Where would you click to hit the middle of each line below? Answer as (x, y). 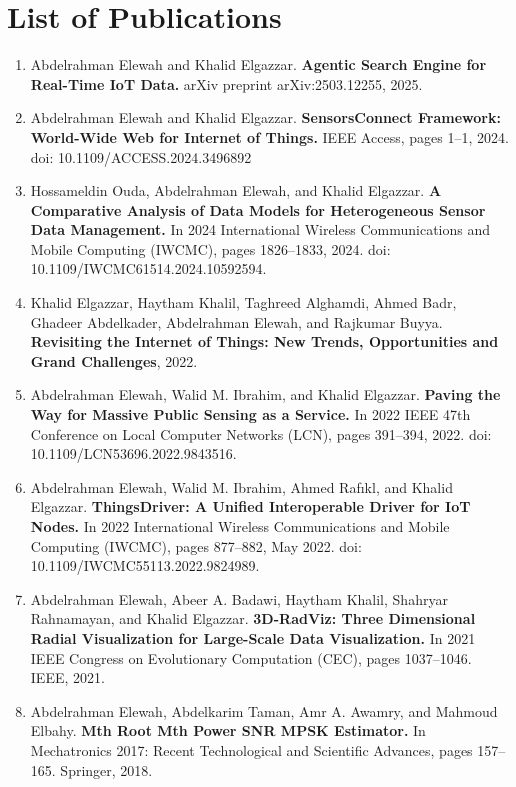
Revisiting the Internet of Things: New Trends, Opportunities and (264, 341)
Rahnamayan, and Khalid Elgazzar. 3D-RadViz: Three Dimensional (253, 618)
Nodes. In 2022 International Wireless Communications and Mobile (240, 526)
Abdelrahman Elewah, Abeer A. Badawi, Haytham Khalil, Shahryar (239, 598)
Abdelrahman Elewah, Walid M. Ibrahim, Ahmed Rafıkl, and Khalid (241, 486)
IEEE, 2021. (67, 677)
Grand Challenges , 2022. (114, 360)
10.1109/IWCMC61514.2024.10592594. (148, 268)
